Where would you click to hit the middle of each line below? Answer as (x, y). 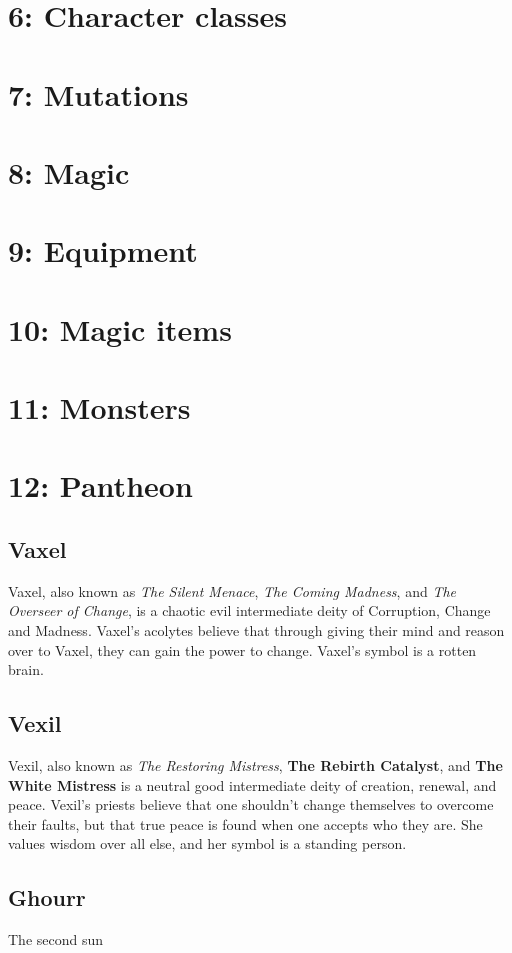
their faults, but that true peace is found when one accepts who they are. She (245, 823)
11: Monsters (99, 407)
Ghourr (47, 897)
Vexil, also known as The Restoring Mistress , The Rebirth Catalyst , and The (255, 765)
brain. (26, 669)
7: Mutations (98, 93)
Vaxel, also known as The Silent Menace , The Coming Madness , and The (232, 590)
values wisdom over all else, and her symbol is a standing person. (207, 843)
